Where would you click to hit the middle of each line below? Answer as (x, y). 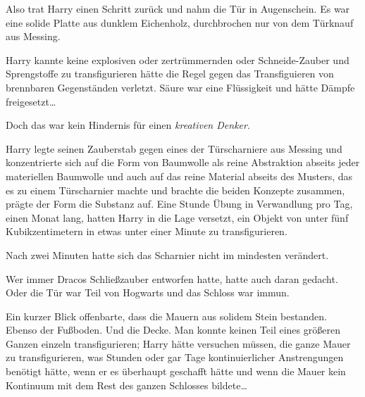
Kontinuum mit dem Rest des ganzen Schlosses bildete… (126, 385)
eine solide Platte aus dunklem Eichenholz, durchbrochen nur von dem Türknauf (180, 22)
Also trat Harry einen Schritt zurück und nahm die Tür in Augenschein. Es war (178, 8)
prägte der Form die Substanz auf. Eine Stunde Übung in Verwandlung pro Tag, (179, 204)
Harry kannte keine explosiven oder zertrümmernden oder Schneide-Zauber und (178, 59)
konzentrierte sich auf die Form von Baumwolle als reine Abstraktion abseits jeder (183, 162)
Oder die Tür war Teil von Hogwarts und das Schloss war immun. (148, 292)
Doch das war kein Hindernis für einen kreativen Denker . (128, 125)
